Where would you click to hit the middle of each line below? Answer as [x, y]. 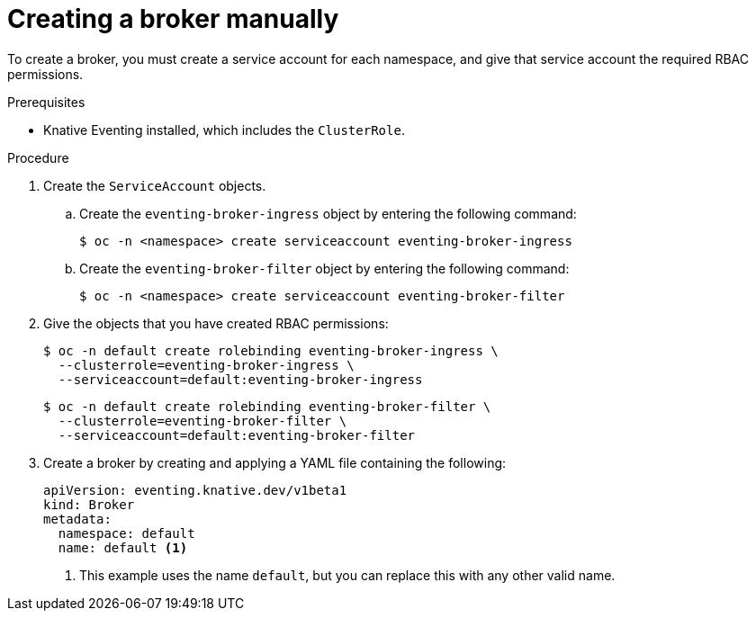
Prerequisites [46, 102]
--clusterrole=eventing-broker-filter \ [202, 421]
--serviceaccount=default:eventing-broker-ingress [240, 379]
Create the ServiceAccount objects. [155, 185]
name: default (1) [123, 547]
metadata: [77, 519]
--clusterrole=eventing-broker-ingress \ [206, 365]
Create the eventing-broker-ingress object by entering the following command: [328, 213]
